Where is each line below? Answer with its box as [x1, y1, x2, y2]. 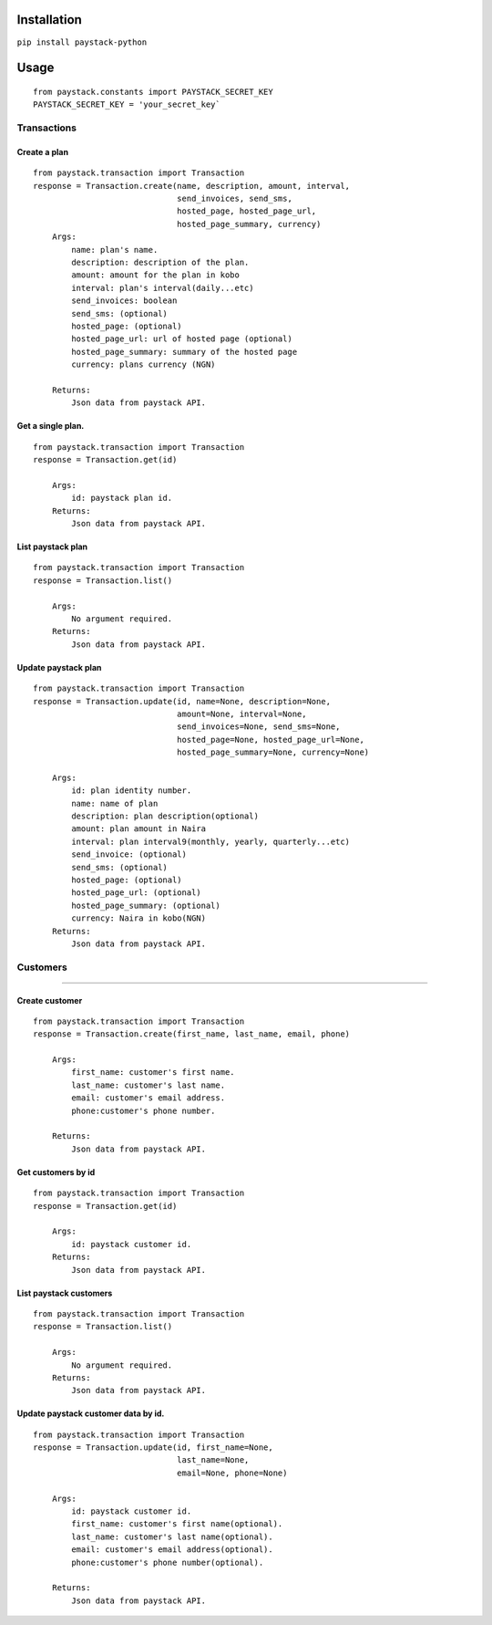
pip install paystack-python [16, 36, 148, 47]
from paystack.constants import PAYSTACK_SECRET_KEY [33, 87, 273, 97]
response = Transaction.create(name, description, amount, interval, [33, 181, 351, 191]
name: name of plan [71, 798, 159, 808]
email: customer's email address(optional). [71, 1545, 273, 1555]
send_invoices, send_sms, [176, 193, 293, 204]
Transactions [16, 121, 77, 134]
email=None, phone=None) [176, 1467, 288, 1478]
